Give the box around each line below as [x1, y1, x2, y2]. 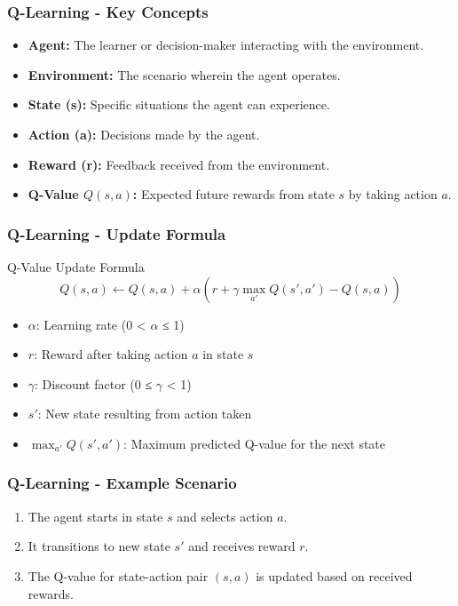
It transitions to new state [28, 537, 170, 555]
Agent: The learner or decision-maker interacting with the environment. [28, 36, 424, 54]
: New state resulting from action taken [37, 404, 252, 423]
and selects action [177, 506, 273, 525]
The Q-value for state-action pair [28, 566, 209, 585]
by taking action [348, 185, 438, 203]
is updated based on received [256, 566, 413, 585]
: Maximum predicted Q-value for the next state [123, 434, 386, 452]
